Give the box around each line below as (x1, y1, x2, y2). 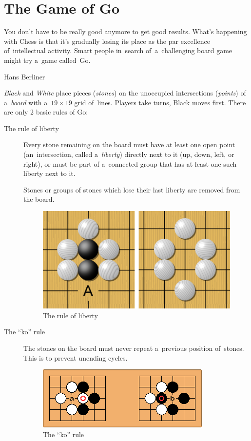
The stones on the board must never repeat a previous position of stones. (23, 343, 244, 353)
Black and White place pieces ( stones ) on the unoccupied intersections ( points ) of (4, 88, 246, 98)
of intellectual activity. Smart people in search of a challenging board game (4, 45, 232, 56)
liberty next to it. (23, 168, 76, 178)
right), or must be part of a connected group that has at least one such (23, 158, 237, 169)
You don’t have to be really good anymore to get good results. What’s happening (4, 26, 247, 37)
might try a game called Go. (4, 55, 91, 65)
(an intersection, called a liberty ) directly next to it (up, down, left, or (23, 149, 234, 159)
